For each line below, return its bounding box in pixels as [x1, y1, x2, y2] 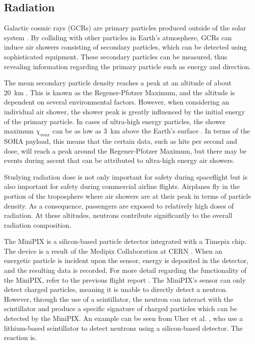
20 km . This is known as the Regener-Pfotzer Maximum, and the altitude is [4, 87, 235, 97]
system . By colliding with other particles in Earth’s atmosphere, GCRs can [4, 32, 232, 42]
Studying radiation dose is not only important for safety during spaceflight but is [4, 171, 248, 182]
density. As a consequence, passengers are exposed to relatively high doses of [4, 200, 234, 211]
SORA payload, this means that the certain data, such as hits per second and [4, 135, 237, 146]
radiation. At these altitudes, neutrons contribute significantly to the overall [4, 210, 232, 220]
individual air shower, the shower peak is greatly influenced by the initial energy [4, 106, 245, 116]
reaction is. [4, 332, 37, 343]
